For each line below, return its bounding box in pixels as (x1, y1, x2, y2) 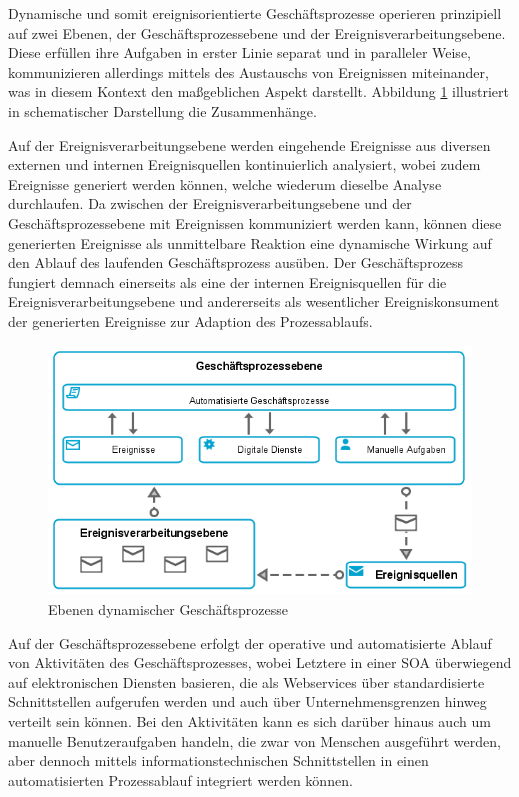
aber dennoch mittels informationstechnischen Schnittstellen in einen (8, 750, 429, 771)
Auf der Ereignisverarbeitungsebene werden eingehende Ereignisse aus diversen (8, 134, 491, 155)
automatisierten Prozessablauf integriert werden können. (8, 769, 353, 790)
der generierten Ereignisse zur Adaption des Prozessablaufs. (8, 310, 373, 331)
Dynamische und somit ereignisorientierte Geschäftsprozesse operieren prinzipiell (8, 3, 502, 23)
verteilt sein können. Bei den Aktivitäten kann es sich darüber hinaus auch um (8, 711, 491, 732)
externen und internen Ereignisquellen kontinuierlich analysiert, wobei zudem (8, 154, 481, 175)
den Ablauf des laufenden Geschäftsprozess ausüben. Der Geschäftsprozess (8, 252, 464, 273)
